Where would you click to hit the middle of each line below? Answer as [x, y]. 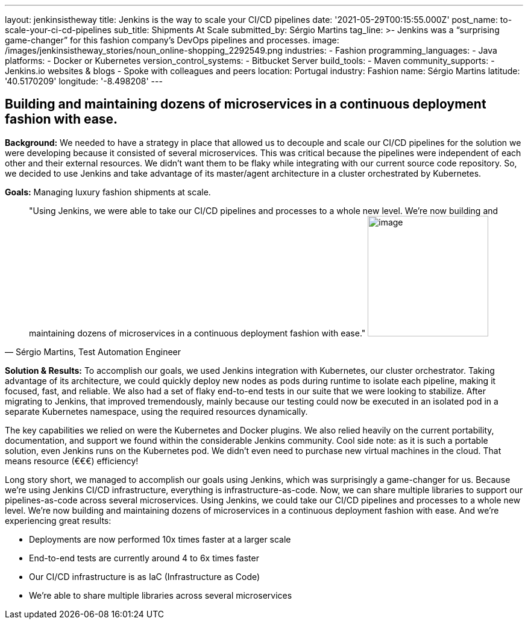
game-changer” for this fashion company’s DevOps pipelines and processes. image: [172, 40]
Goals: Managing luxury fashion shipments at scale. [108, 192]
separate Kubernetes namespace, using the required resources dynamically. [156, 411]
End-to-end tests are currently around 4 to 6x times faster [144, 558]
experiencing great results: [58, 520]
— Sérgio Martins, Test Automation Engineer [93, 351]
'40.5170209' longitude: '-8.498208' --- [84, 81]
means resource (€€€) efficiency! [72, 461]
